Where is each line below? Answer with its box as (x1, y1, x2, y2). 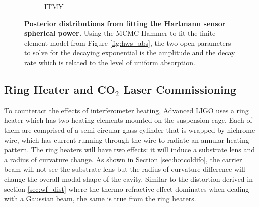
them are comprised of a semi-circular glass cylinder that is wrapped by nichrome (4, 124, 255, 135)
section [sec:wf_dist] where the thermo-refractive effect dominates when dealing (4, 183, 249, 194)
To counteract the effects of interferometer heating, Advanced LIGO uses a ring (4, 105, 249, 115)
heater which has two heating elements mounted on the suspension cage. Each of (4, 115, 252, 125)
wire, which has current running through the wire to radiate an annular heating (4, 134, 249, 145)
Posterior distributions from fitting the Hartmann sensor (24, 18, 226, 28)
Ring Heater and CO (4, 81, 115, 97)
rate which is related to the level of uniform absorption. (24, 57, 195, 67)
